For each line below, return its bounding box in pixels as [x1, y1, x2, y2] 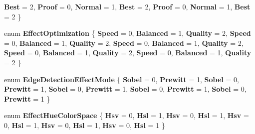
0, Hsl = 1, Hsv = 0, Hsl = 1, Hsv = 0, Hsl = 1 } [4, 120, 165, 130]
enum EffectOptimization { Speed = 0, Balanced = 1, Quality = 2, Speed [4, 28, 251, 38]
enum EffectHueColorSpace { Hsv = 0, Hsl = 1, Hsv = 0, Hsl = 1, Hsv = [4, 110, 249, 121]
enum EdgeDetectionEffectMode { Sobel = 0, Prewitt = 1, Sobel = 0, [4, 74, 239, 84]
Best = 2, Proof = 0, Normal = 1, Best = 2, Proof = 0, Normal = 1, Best [4, 1, 251, 11]
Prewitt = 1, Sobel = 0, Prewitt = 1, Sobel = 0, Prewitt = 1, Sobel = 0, [4, 84, 247, 94]
